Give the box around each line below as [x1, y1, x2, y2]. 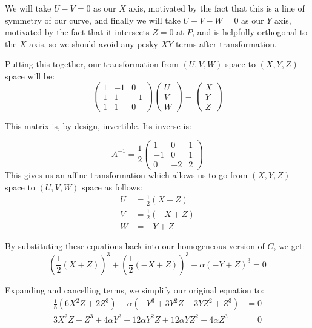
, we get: [273, 239, 305, 252]
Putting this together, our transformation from [5, 58, 179, 70]
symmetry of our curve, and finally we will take [5, 13, 181, 26]
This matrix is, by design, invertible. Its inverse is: [5, 119, 191, 132]
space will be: [5, 69, 55, 82]
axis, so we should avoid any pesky [29, 37, 158, 50]
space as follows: [82, 181, 142, 193]
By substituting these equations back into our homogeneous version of [5, 239, 265, 252]
